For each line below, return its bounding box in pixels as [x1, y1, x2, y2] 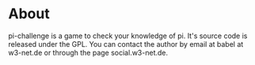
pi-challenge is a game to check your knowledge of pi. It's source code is [8, 31, 248, 40]
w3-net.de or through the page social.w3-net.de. [8, 48, 169, 57]
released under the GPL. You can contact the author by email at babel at [8, 39, 244, 48]
